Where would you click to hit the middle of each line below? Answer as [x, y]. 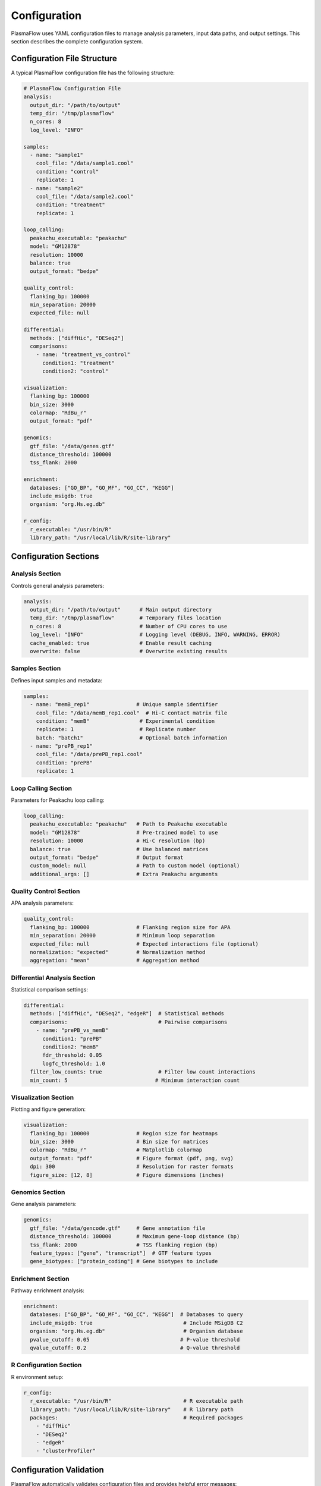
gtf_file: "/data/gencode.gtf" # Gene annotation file [118, 1228]
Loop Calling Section [42, 788]
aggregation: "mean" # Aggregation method [114, 961]
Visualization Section [43, 1097]
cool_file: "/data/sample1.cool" [85, 163]
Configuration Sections [55, 557]
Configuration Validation [57, 1470]
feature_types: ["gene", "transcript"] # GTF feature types [121, 1253]
